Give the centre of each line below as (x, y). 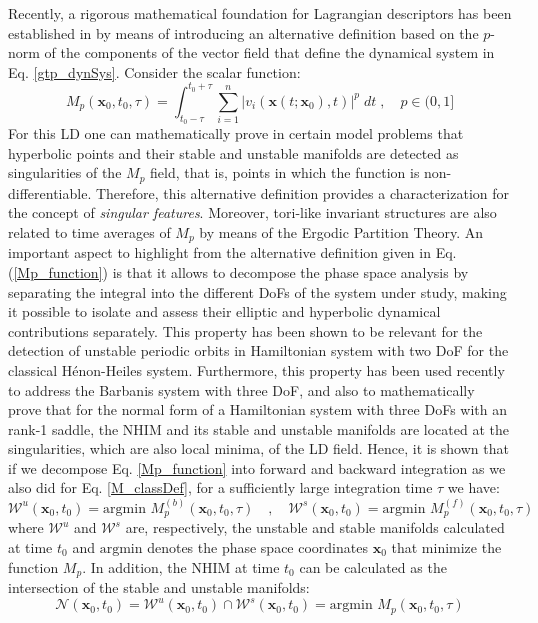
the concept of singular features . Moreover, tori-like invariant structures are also (252, 212)
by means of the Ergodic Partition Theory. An (341, 231)
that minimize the (446, 546)
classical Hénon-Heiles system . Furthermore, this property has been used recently (256, 369)
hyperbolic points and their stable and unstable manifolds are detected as (233, 152)
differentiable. (50, 192)
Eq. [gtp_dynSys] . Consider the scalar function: (154, 71)
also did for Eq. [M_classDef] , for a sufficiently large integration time (220, 487)
